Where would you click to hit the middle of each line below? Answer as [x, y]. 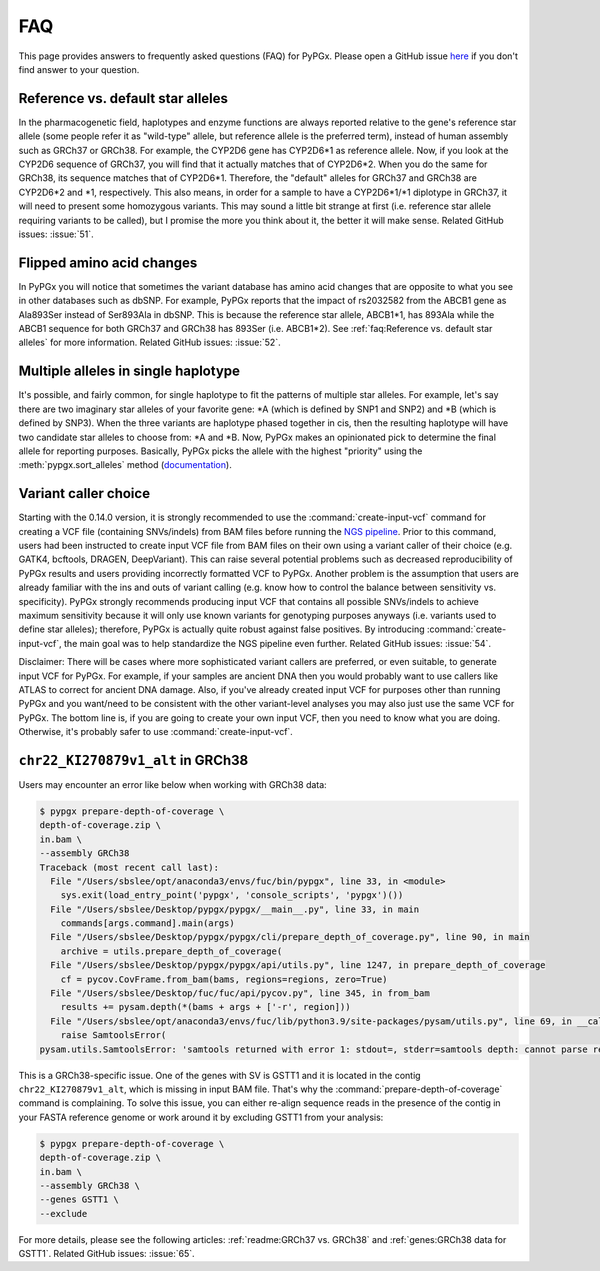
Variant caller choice [84, 493]
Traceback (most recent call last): [129, 867]
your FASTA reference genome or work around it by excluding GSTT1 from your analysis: [201, 1117]
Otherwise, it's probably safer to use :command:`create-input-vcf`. [156, 732]
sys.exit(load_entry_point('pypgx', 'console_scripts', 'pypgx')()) [232, 895]
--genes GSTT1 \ [79, 1199]
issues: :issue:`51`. [56, 234]
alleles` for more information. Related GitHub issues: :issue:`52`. [149, 342]
